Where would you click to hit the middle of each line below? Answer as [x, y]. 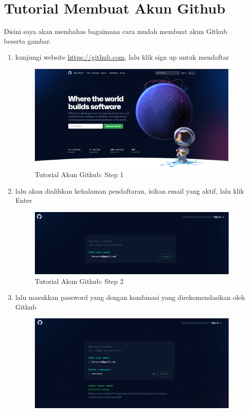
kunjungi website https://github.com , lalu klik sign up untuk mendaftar [122, 57]
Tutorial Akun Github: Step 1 [79, 174]
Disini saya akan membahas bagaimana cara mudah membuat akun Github [116, 31]
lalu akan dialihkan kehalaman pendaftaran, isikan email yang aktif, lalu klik [130, 190]
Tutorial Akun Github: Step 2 [79, 281]
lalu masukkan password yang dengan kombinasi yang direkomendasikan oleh [130, 297]
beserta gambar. [28, 41]
